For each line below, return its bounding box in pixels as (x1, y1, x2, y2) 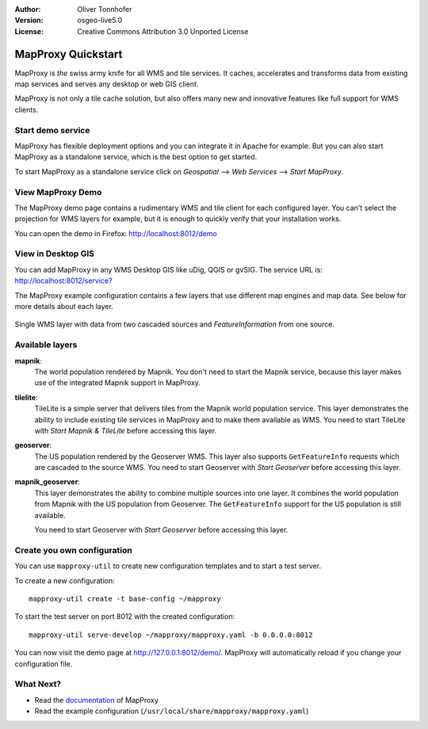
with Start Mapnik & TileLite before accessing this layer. (34, 426, 217, 435)
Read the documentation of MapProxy (34, 695, 159, 704)
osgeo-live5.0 (77, 16, 123, 25)
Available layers (14, 339, 78, 350)
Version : (14, 16, 44, 25)
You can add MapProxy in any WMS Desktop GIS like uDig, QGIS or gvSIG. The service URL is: (14, 265, 323, 274)
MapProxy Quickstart (14, 48, 123, 61)
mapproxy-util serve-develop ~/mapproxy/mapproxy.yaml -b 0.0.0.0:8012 (29, 630, 313, 639)
